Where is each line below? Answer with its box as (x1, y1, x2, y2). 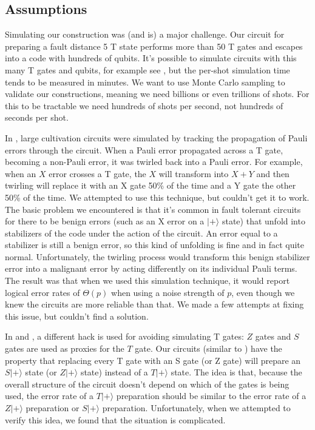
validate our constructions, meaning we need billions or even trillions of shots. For (5, 87, 310, 100)
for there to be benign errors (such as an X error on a (5, 215, 205, 227)
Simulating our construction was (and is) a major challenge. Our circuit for (5, 28, 285, 41)
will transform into (158, 167, 229, 180)
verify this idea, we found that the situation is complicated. (5, 413, 226, 426)
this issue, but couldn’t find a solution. (5, 309, 149, 322)
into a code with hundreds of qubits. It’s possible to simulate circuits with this (5, 52, 297, 64)
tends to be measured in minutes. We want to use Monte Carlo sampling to (5, 75, 285, 88)
